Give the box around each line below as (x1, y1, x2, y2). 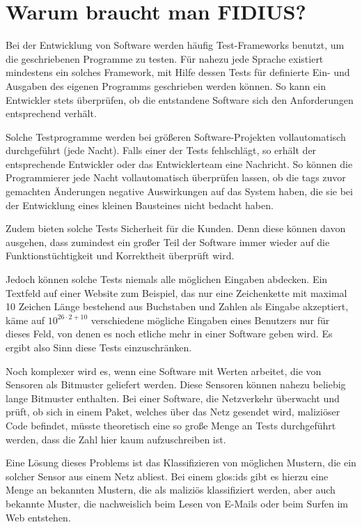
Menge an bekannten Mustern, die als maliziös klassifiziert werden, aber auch (6, 482, 336, 497)
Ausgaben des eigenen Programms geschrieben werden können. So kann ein (6, 78, 326, 93)
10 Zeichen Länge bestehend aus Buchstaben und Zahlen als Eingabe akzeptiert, (6, 299, 349, 314)
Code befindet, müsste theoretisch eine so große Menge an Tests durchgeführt (6, 418, 336, 432)
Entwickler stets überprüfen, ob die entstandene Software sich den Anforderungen (6, 92, 354, 107)
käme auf (6, 312, 45, 327)
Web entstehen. (6, 510, 71, 524)
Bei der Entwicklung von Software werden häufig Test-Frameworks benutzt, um (6, 38, 345, 52)
